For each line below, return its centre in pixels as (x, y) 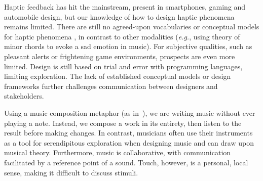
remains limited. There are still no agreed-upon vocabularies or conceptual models (132, 27)
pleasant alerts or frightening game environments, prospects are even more (120, 56)
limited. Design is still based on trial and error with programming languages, (123, 66)
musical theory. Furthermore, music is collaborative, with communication (118, 152)
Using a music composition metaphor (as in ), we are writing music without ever (130, 112)
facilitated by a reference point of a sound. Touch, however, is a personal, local (126, 162)
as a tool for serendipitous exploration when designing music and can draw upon (129, 142)
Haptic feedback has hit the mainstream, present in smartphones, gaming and (125, 7)
